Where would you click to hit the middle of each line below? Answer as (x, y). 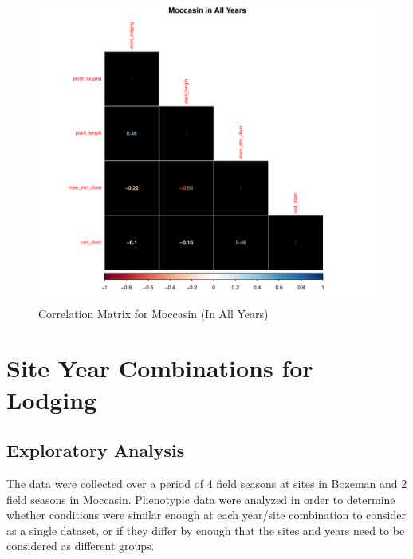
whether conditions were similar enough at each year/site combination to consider (206, 515)
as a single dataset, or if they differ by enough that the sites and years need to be (206, 530)
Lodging (52, 399)
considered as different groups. (81, 546)
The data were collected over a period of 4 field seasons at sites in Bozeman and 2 (207, 483)
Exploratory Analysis (96, 450)
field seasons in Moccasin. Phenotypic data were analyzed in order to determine (201, 499)
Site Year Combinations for (160, 368)
